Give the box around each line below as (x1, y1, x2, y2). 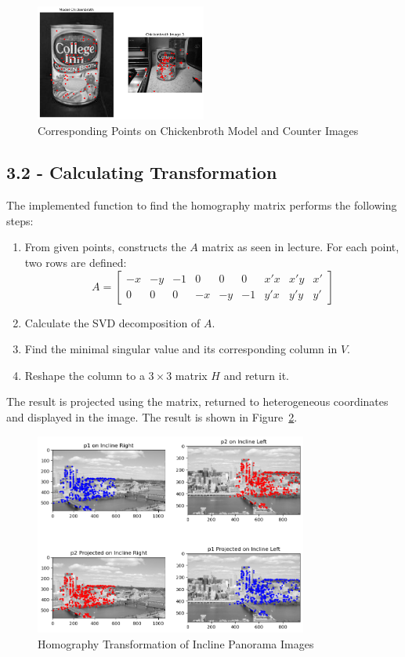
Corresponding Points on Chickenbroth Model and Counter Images (38, 122, 359, 138)
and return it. (223, 367, 289, 383)
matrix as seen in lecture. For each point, (201, 239, 400, 255)
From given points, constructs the (24, 239, 186, 255)
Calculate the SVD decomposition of (24, 314, 201, 330)
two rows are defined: (24, 254, 127, 271)
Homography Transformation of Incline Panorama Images (38, 635, 314, 652)
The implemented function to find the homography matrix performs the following (6, 197, 397, 214)
